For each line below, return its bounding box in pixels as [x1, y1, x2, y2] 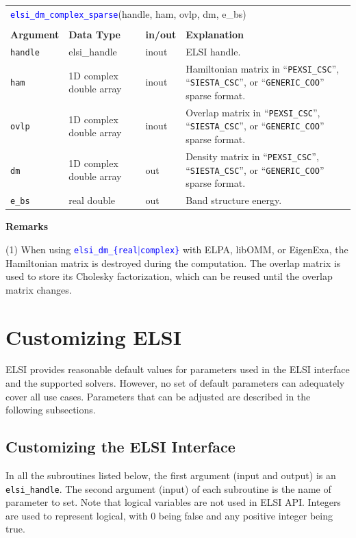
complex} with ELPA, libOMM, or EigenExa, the [140, 242, 348, 256]
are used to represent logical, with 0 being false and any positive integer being [5, 508, 333, 522]
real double [68, 193, 116, 207]
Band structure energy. [186, 193, 282, 207]
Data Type [68, 27, 120, 41]
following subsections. [5, 402, 96, 417]
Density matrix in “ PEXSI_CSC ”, [186, 149, 319, 163]
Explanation [186, 27, 244, 41]
